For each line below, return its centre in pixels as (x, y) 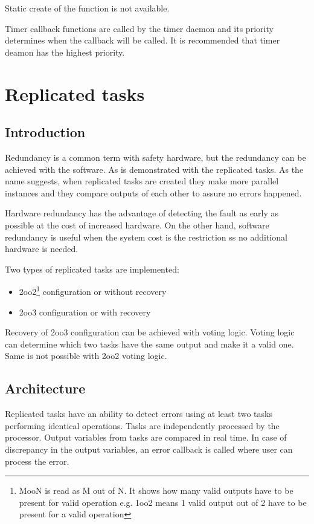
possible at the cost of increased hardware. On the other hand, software (137, 225)
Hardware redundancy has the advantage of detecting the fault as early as (142, 213)
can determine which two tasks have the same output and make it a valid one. (149, 344)
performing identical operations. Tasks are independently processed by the (142, 425)
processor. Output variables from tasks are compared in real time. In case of (146, 437)
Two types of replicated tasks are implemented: (92, 269)
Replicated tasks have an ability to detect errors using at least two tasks (139, 414)
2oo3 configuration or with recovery (85, 312)
